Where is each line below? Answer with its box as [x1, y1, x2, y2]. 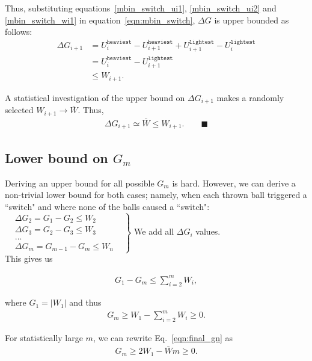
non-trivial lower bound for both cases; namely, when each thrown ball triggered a [5, 188, 307, 201]
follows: [5, 25, 32, 38]
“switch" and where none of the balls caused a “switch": [5, 200, 210, 212]
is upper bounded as [214, 13, 289, 26]
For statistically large [5, 332, 83, 344]
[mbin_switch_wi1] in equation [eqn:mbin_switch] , [5, 13, 195, 26]
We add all [134, 225, 174, 238]
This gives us [5, 252, 53, 265]
